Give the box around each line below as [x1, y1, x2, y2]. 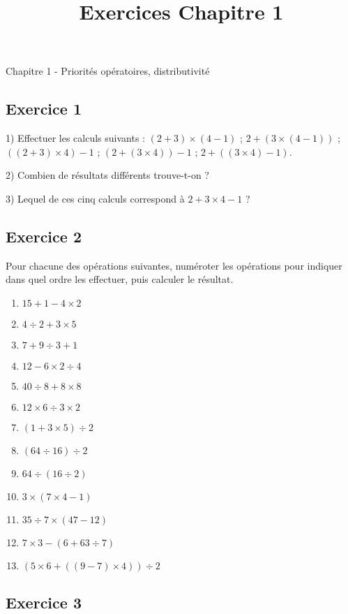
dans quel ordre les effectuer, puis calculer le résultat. [6, 272, 234, 286]
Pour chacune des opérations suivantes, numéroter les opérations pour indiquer [6, 258, 342, 272]
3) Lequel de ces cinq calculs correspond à [6, 191, 185, 205]
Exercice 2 [6, 225, 82, 247]
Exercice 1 [6, 98, 82, 119]
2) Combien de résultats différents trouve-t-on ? [6, 168, 209, 182]
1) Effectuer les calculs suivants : [6, 131, 146, 145]
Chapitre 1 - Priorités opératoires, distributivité [6, 64, 210, 78]
